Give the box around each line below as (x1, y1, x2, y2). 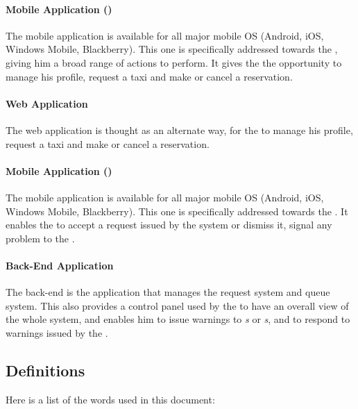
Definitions (6, 359, 85, 381)
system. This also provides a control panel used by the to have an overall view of (6, 298, 349, 312)
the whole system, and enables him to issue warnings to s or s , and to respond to (6, 312, 350, 326)
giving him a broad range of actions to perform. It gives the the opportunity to (6, 55, 342, 69)
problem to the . (6, 231, 75, 245)
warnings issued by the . (6, 325, 108, 340)
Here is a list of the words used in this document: (6, 392, 215, 406)
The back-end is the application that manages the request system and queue (6, 285, 330, 299)
